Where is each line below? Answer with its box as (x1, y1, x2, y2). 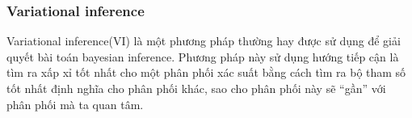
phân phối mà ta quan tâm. (6, 95, 144, 112)
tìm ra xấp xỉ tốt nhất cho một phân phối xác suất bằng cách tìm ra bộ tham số (6, 64, 406, 81)
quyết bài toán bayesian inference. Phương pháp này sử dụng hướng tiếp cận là (6, 48, 399, 65)
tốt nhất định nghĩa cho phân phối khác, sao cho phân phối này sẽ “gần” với (6, 80, 386, 96)
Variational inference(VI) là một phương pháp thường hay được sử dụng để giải (6, 32, 401, 49)
